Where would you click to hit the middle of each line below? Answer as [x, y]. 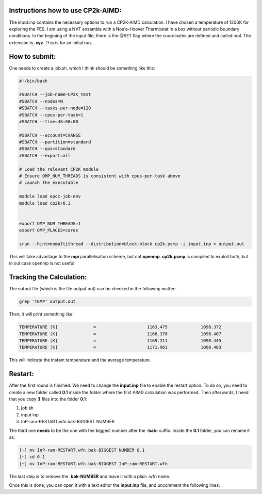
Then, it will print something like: [41, 314]
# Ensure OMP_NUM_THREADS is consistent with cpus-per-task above [100, 176]
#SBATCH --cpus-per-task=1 [51, 115]
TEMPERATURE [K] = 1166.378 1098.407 [120, 334]
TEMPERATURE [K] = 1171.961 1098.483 [120, 347]
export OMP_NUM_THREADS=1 [50, 223]
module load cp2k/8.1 [45, 203]
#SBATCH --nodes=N [41, 101]
